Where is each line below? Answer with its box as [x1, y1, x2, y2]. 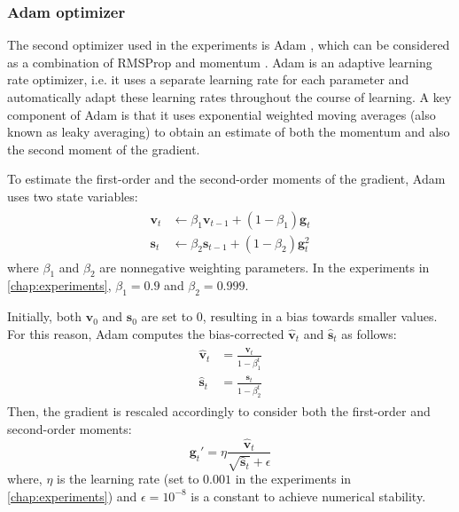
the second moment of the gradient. [7, 139, 200, 158]
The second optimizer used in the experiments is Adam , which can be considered [7, 35, 450, 54]
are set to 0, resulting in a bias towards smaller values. [141, 307, 438, 326]
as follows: [341, 324, 397, 343]
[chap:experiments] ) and [7, 486, 137, 505]
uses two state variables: [7, 186, 138, 205]
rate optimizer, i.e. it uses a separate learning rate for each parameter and [7, 70, 409, 89]
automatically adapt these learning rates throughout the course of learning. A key [7, 88, 452, 106]
